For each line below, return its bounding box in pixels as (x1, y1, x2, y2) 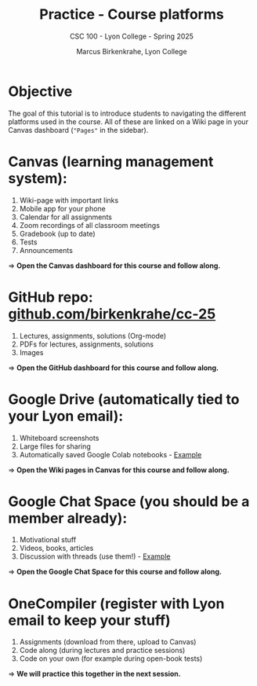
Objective (8, 83, 73, 100)
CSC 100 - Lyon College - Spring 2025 (69, 31, 194, 41)
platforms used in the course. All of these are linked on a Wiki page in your (8, 116, 249, 127)
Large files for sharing (19, 442, 92, 451)
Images (19, 347, 44, 357)
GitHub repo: (8, 288, 94, 306)
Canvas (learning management (8, 152, 214, 171)
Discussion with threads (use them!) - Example (19, 552, 171, 561)
